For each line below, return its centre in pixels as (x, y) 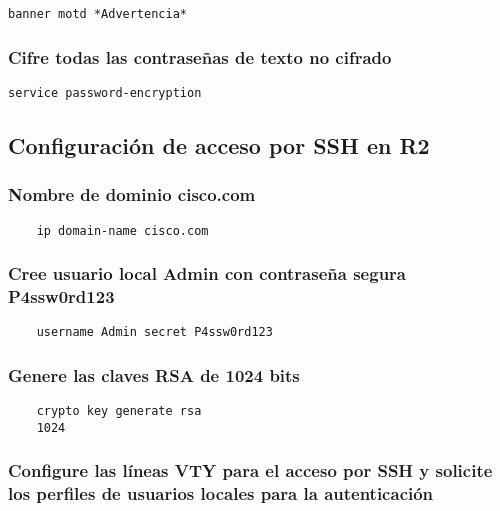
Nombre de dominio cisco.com (132, 194)
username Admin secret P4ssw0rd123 (154, 332)
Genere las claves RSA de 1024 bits (154, 374)
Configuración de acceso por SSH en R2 (219, 144)
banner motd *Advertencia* (97, 14)
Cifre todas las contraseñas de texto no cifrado (200, 56)
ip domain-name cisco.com (122, 230)
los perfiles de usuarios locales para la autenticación (221, 493)
